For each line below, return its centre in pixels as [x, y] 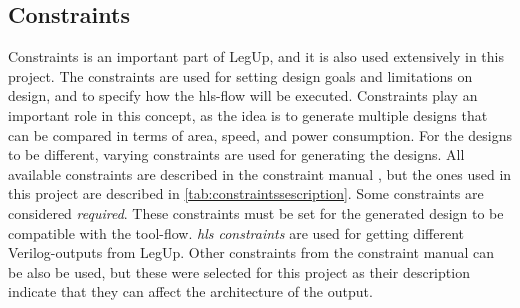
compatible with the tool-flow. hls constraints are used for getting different [236, 232]
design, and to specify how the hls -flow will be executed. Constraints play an [243, 95]
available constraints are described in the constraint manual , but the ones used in [260, 173]
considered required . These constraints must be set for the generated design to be [256, 212]
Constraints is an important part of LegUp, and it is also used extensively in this [256, 56]
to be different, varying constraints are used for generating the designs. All [236, 154]
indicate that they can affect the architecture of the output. [190, 291]
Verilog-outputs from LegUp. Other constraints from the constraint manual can [251, 252]
